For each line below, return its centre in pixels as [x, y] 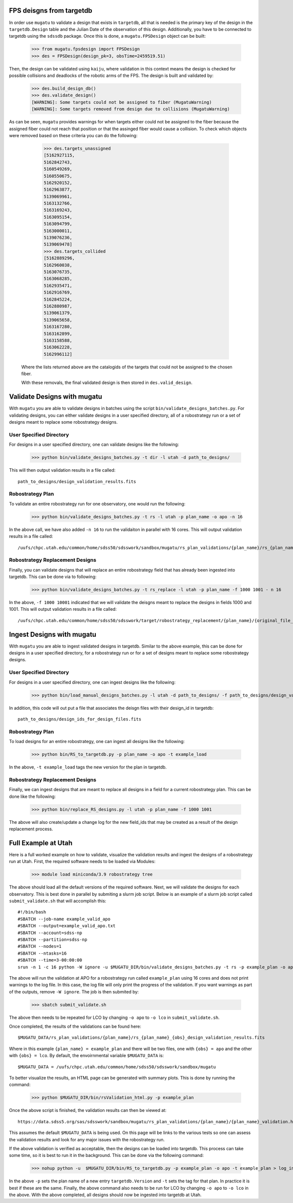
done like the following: [32, 796]
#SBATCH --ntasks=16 [42, 953]
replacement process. [31, 829]
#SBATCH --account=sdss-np [50, 933]
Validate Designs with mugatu [56, 397]
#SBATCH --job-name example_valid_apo [64, 919]
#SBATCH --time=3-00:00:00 [50, 960]
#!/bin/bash [32, 912]
